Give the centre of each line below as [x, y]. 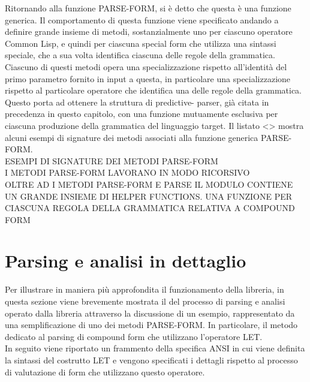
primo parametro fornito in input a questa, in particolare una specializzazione [148, 78]
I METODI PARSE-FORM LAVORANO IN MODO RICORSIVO [127, 172]
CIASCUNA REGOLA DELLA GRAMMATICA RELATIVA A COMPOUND [150, 208]
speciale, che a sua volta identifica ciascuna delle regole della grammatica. [140, 55]
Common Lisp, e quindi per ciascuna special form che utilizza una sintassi [141, 43]
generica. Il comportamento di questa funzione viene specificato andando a [142, 19]
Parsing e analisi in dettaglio [126, 261]
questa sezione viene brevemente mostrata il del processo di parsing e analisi [145, 301]
